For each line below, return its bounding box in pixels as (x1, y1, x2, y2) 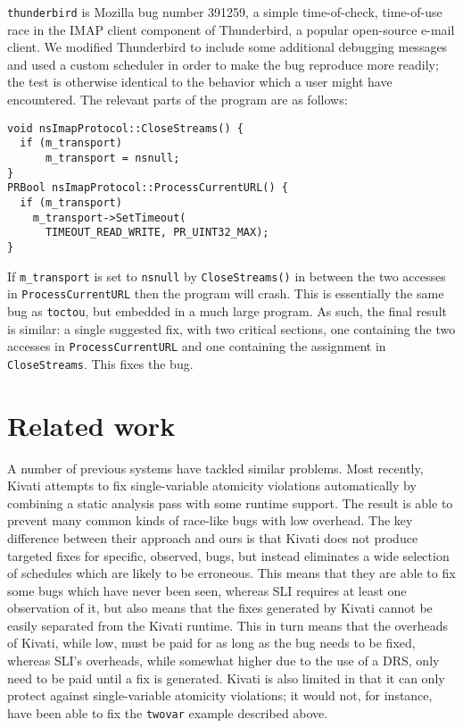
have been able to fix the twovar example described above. (7, 703, 328, 722)
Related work (7, 406, 176, 443)
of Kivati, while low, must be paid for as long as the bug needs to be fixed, (7, 633, 416, 652)
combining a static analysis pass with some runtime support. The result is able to (7, 493, 453, 512)
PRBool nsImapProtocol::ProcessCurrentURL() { (7, 181, 288, 195)
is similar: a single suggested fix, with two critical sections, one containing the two (7, 319, 456, 338)
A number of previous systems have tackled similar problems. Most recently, (7, 458, 424, 477)
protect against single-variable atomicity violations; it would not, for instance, (7, 686, 433, 705)
